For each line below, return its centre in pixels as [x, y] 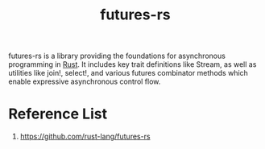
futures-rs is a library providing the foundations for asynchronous [117, 56]
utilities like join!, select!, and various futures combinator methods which [128, 73]
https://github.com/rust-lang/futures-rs [85, 137]
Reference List [58, 114]
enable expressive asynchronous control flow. [85, 81]
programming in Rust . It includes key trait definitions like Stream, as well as [132, 64]
